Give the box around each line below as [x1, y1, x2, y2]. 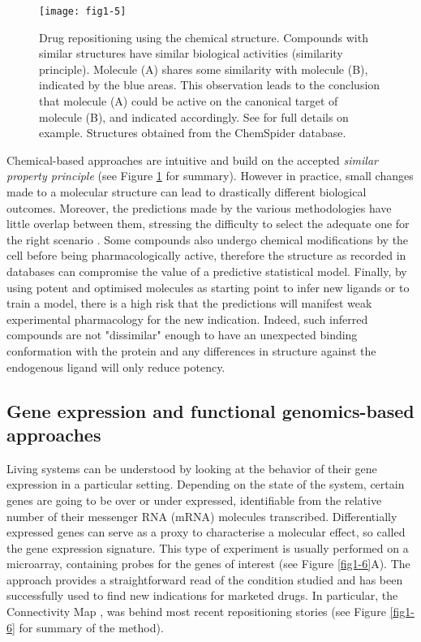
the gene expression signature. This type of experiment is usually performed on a [6, 539, 409, 556]
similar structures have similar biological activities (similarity [39, 45, 343, 62]
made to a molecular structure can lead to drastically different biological [6, 183, 367, 200]
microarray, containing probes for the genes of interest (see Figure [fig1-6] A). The [6, 555, 410, 572]
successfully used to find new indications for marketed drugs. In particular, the [6, 587, 398, 604]
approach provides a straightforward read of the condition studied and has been [6, 571, 403, 588]
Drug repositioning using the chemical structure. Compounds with [39, 28, 368, 45]
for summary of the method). [19, 618, 164, 636]
